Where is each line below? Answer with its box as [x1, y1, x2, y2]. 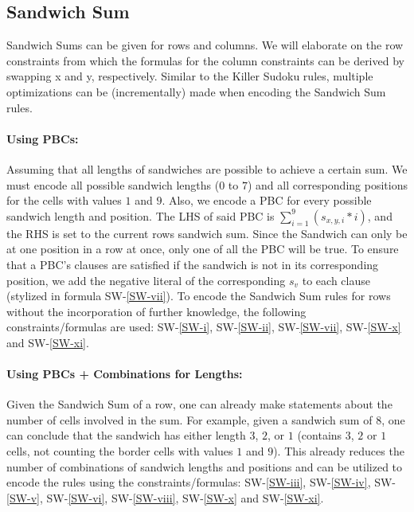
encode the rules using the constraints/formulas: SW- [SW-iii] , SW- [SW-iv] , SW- [6, 474, 396, 491]
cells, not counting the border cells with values [6, 443, 233, 459]
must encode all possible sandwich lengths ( [6, 176, 220, 193]
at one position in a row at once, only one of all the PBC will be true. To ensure [6, 240, 399, 257]
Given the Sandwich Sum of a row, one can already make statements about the [6, 396, 393, 412]
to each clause [302, 272, 370, 288]
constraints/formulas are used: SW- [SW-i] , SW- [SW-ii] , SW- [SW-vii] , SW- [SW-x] [6, 319, 401, 335]
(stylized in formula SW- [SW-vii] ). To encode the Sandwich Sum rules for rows [6, 287, 391, 304]
